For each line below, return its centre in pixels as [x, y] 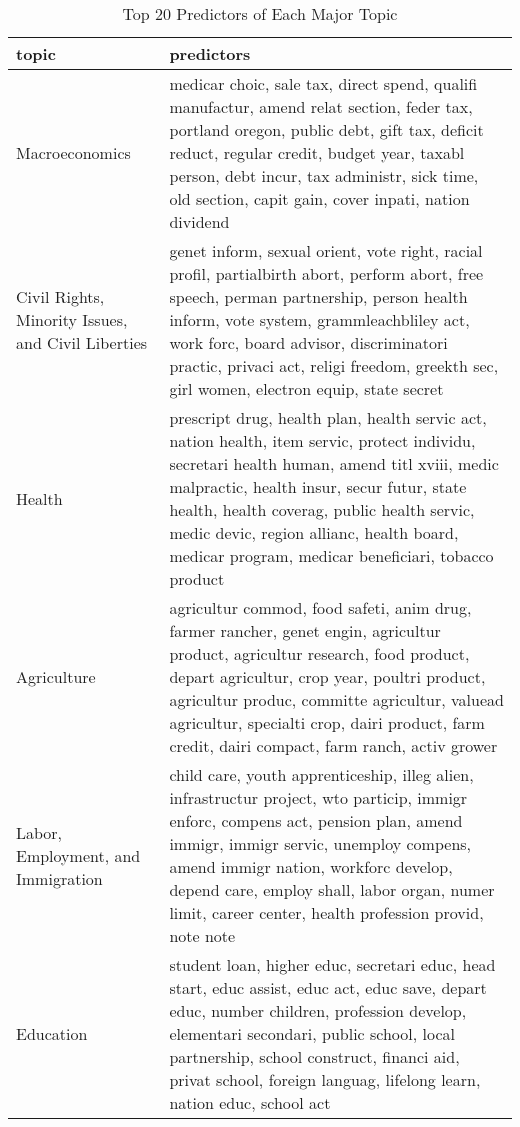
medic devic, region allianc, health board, [314, 532]
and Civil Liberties [82, 342]
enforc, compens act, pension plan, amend [316, 820]
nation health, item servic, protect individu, [322, 440]
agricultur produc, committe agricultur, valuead [336, 699]
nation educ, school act [250, 1102]
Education [52, 1033]
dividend [199, 221]
